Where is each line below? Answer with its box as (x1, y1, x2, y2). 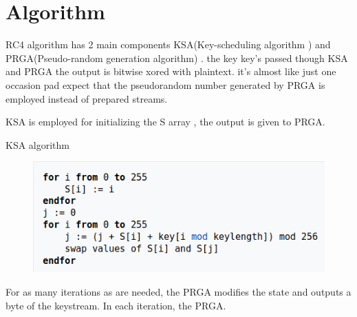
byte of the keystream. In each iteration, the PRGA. (6, 298, 226, 312)
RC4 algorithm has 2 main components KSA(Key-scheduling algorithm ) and (6, 37, 331, 52)
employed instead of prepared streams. (6, 91, 168, 105)
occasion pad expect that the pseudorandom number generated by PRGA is (6, 77, 325, 92)
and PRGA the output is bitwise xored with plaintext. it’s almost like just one (6, 64, 336, 79)
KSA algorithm (6, 137, 70, 152)
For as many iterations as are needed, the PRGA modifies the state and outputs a (6, 284, 351, 298)
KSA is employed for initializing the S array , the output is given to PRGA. (6, 114, 325, 129)
